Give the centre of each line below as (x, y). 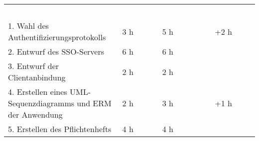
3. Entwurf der (34, 66)
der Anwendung (35, 114)
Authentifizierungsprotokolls (57, 37)
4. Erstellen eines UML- (49, 92)
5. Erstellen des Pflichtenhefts (60, 129)
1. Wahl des (28, 26)
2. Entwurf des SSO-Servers (56, 51)
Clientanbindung (37, 77)
